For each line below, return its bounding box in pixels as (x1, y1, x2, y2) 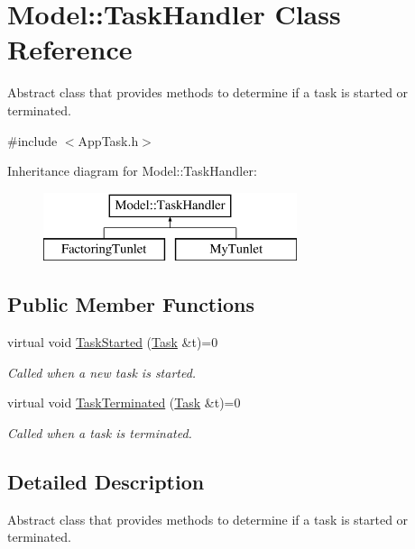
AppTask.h (78, 131, 139, 150)
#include (7, 131, 58, 150)
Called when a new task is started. (7, 362, 197, 381)
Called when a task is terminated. (7, 423, 192, 442)
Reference (7, 31, 133, 68)
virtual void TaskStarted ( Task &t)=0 (7, 333, 218, 352)
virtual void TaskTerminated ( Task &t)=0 (7, 393, 241, 412)
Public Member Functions (7, 290, 254, 318)
